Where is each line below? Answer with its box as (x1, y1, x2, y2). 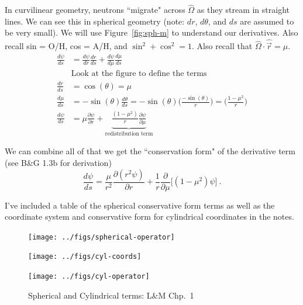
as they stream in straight (197, 4, 290, 16)
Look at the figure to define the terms (71, 70, 207, 78)
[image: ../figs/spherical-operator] (28, 233, 175, 241)
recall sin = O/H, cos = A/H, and (5, 40, 128, 52)
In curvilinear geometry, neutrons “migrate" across (5, 4, 185, 16)
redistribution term (105, 130, 153, 137)
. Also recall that (192, 40, 253, 52)
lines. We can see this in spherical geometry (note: (5, 15, 185, 27)
